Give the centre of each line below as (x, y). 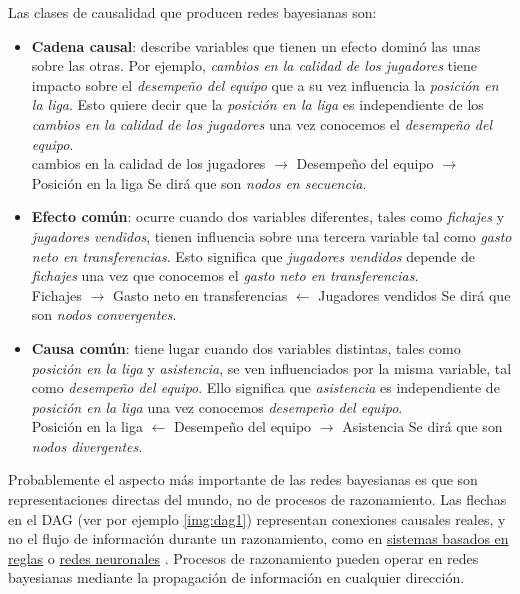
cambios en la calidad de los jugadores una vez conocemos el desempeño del (261, 123)
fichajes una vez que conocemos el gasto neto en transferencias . (225, 275)
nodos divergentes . (87, 445)
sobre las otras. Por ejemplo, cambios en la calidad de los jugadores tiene (254, 65)
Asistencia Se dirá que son (422, 426)
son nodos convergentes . (104, 314)
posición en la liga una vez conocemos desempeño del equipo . (217, 406)
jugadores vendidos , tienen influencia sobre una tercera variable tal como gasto (271, 235)
